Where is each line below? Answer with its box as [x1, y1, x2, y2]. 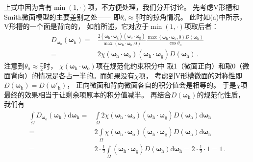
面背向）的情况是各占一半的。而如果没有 [4, 70, 134, 80]
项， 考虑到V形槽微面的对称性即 [138, 70, 242, 80]
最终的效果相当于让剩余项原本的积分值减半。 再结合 [4, 89, 171, 99]
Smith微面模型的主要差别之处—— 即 [4, 11, 121, 22]
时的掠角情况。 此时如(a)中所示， [139, 11, 247, 22]
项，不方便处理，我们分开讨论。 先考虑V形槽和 [87, 2, 239, 12]
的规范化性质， [197, 89, 245, 99]
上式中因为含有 [4, 2, 52, 12]
